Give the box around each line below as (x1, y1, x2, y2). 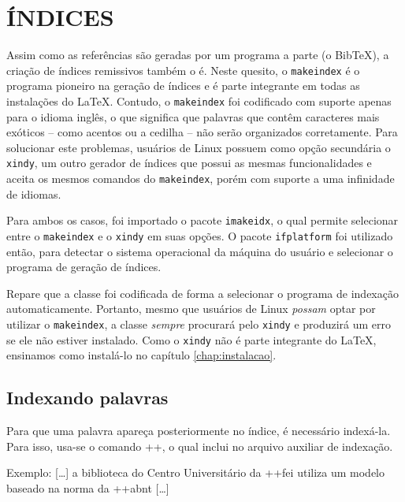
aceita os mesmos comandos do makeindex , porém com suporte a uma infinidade (6, 170, 395, 187)
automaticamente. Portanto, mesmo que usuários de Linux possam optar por (6, 300, 376, 317)
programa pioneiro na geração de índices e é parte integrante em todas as (6, 77, 360, 94)
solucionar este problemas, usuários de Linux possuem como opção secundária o (6, 139, 391, 155)
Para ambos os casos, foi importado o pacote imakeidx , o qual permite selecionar (6, 212, 399, 229)
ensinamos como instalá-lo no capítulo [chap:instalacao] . (6, 347, 277, 363)
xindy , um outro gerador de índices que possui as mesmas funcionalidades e (6, 154, 372, 171)
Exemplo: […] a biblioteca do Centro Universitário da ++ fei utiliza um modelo (6, 464, 385, 481)
